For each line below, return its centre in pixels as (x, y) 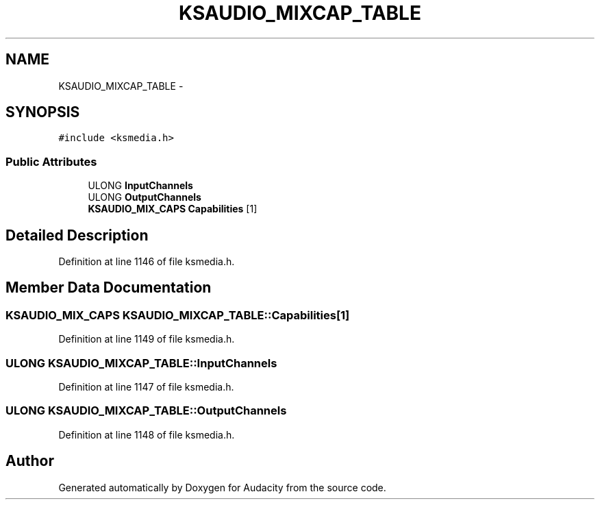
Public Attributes (51, 161)
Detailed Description (77, 235)
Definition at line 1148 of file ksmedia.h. (147, 434)
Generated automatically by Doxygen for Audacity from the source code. (222, 487)
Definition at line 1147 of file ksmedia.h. (146, 387)
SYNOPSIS (43, 112)
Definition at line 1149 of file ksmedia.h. (147, 339)
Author (30, 461)
